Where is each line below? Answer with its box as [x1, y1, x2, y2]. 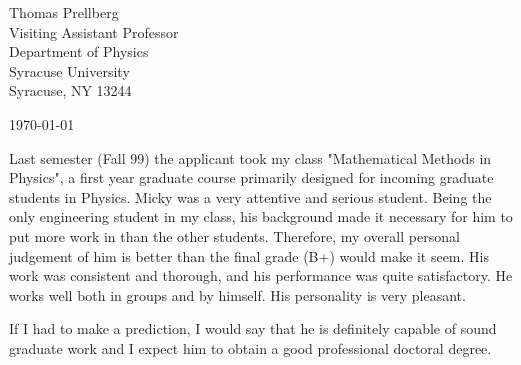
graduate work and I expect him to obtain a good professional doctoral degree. [9, 337, 492, 358]
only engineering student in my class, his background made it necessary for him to [9, 206, 513, 227]
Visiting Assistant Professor [9, 21, 179, 42]
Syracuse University [9, 60, 130, 81]
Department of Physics [9, 41, 149, 62]
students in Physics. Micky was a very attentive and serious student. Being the [9, 186, 492, 207]
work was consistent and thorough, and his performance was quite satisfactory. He [9, 265, 513, 286]
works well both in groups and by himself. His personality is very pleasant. [9, 284, 466, 305]
